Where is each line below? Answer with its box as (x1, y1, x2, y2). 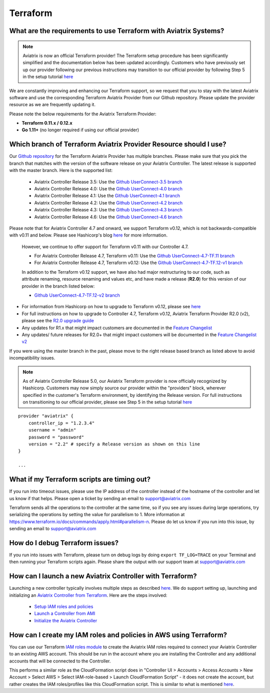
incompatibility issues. (9, 355, 55, 361)
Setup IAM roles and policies (34, 604, 93, 610)
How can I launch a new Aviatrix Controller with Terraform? (9, 572, 197, 581)
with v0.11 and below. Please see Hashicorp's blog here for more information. (9, 232, 167, 238)
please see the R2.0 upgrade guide (21, 318, 94, 324)
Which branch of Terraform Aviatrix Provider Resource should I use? (9, 140, 226, 149)
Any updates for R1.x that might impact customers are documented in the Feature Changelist (21, 325, 212, 331)
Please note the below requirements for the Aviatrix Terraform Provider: (9, 111, 157, 117)
